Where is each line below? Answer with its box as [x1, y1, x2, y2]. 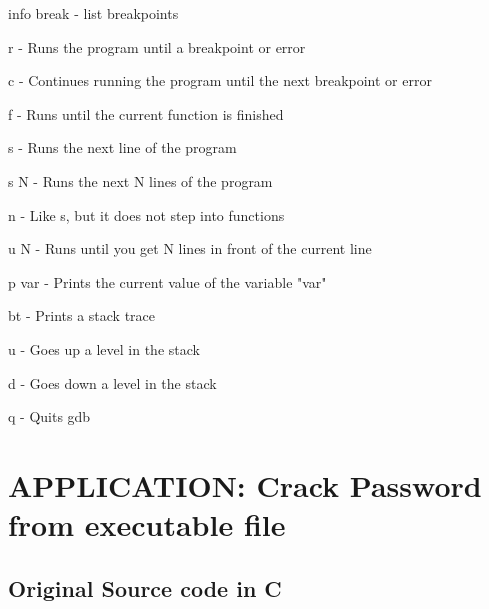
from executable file [8, 504, 286, 545]
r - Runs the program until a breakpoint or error [8, 36, 306, 57]
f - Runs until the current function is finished [8, 103, 284, 124]
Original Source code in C [8, 572, 282, 603]
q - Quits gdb [8, 406, 91, 427]
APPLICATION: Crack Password [8, 464, 482, 505]
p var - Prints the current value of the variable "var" [8, 271, 327, 292]
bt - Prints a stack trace [8, 305, 156, 326]
